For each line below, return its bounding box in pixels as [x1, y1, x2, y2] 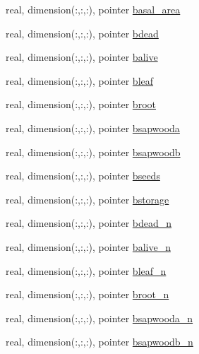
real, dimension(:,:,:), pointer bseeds [6, 168, 160, 183]
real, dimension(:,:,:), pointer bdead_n [6, 216, 172, 230]
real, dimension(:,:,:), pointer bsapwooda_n [6, 310, 193, 325]
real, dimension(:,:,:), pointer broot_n [6, 287, 169, 302]
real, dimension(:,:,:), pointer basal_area [6, 2, 181, 16]
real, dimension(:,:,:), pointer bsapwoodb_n [6, 334, 193, 349]
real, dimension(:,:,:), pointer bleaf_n [6, 263, 167, 278]
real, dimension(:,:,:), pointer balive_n [6, 239, 171, 254]
